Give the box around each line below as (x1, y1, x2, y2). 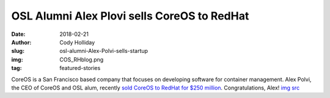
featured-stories (59, 65, 101, 72)
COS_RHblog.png (59, 55, 104, 63)
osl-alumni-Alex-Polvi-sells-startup (59, 47, 148, 55)
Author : (11, 38, 32, 46)
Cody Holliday (59, 38, 95, 46)
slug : (11, 47, 24, 55)
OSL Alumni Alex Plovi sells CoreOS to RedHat (11, 9, 249, 23)
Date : (11, 30, 26, 38)
